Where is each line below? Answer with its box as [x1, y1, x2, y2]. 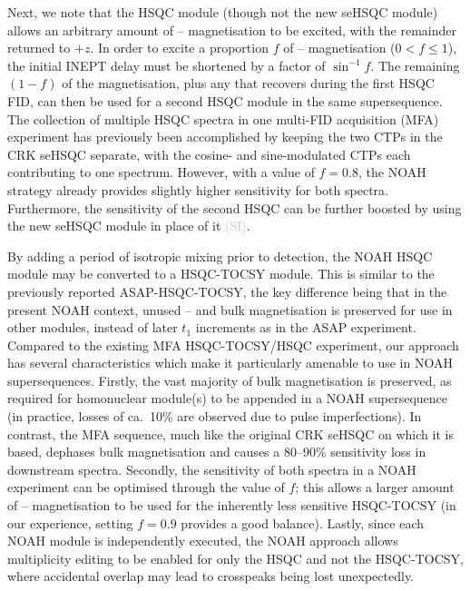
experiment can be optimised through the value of [7, 478, 285, 497]
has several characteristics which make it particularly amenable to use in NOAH [7, 353, 453, 372]
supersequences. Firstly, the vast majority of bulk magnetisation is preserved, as [7, 370, 452, 389]
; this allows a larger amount [295, 478, 455, 497]
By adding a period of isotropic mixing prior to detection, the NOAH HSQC [7, 246, 433, 265]
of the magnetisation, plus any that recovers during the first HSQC [62, 74, 435, 93]
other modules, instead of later [7, 318, 178, 337]
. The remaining [370, 55, 460, 74]
